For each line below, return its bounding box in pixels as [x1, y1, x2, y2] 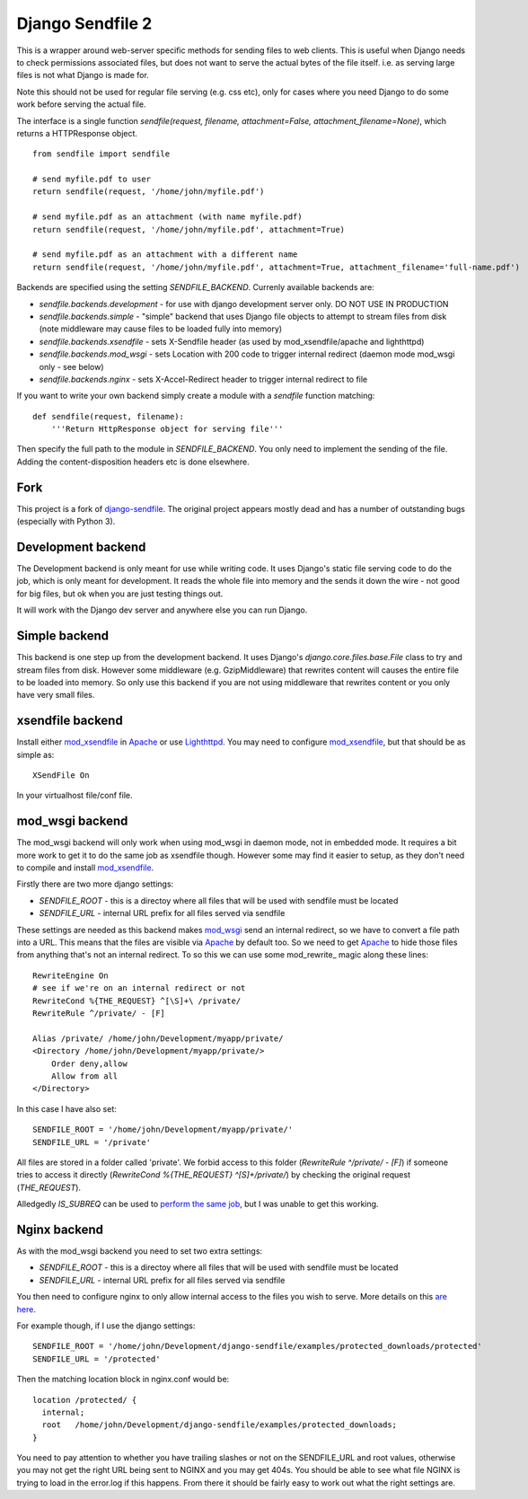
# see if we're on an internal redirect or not [32, 983, 246, 993]
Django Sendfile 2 [16, 13, 153, 33]
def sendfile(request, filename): [32, 411, 184, 421]
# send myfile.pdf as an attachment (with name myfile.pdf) [32, 212, 303, 222]
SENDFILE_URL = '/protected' [32, 1354, 161, 1364]
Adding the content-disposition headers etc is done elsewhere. [16, 456, 251, 467]
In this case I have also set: [16, 1103, 117, 1114]
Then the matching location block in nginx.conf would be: [16, 1374, 230, 1385]
